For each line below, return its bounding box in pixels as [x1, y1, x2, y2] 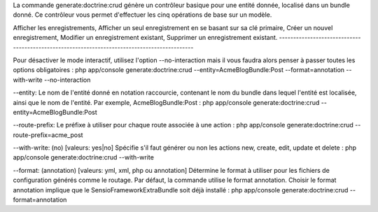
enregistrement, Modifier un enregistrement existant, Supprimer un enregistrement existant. [13, 34, 278, 42]
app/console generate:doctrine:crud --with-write [13, 153, 154, 162]
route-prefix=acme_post [13, 130, 83, 139]
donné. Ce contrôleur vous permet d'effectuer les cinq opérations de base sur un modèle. [13, 10, 272, 19]
